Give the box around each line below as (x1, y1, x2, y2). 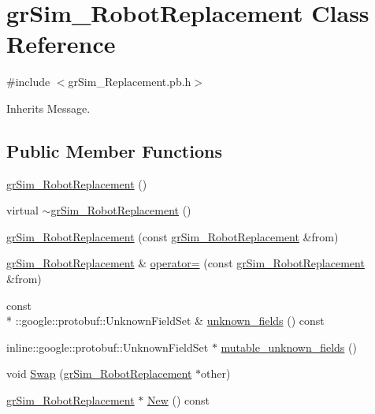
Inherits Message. (6, 99, 91, 116)
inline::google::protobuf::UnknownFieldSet (6, 338, 209, 355)
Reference (6, 28, 116, 60)
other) (201, 365, 231, 382)
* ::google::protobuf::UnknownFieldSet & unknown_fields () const (6, 312, 325, 329)
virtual (6, 202, 39, 218)
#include (6, 73, 50, 90)
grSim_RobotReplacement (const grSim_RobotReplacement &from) (6, 228, 339, 244)
